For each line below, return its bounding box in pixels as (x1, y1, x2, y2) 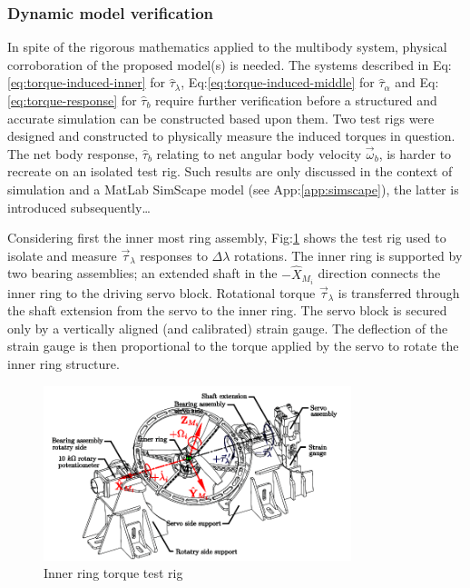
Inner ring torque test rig (44, 563, 183, 583)
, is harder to (378, 144, 452, 163)
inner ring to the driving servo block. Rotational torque (7, 283, 316, 302)
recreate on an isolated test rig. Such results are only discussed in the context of (7, 162, 453, 181)
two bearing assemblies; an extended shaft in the (7, 264, 278, 283)
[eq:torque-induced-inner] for (7, 73, 165, 92)
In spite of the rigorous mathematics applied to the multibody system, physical (7, 37, 447, 56)
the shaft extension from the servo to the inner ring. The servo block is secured (7, 301, 447, 320)
